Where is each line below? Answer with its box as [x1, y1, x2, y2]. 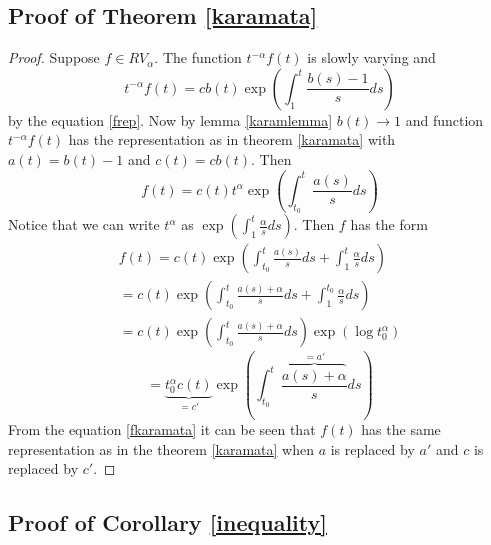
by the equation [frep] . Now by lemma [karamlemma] [8, 109, 333, 130]
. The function [154, 47, 242, 68]
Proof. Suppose [8, 47, 100, 68]
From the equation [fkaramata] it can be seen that [8, 419, 316, 440]
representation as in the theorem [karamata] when [8, 438, 314, 459]
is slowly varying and [307, 47, 436, 68]
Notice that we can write [8, 214, 160, 235]
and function [405, 109, 484, 130]
